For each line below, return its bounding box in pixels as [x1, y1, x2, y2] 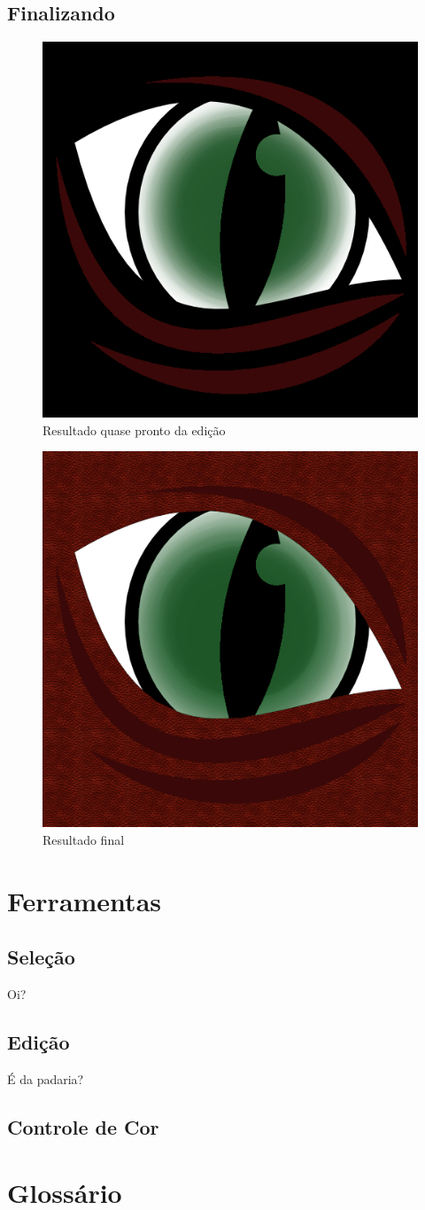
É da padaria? [7, 1069, 84, 1088]
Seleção [7, 943, 75, 971]
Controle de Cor [7, 1112, 159, 1140]
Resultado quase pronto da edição [42, 420, 226, 439]
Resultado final [42, 830, 125, 848]
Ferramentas [7, 882, 161, 918]
